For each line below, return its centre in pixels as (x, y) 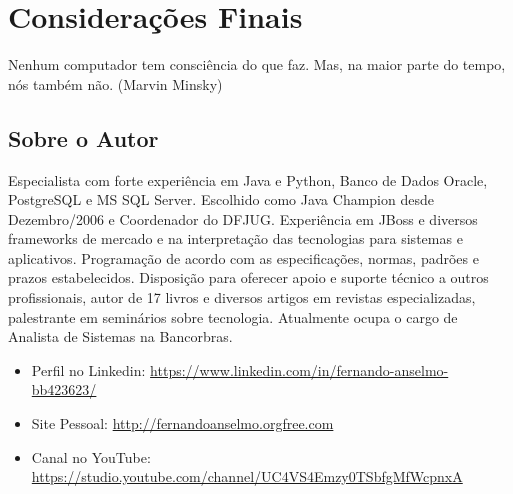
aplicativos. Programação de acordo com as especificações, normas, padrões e (243, 257)
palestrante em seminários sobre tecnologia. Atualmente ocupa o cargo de (233, 316)
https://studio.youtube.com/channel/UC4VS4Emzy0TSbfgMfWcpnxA (247, 476)
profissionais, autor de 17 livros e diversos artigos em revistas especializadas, (242, 297)
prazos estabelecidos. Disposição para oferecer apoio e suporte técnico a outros (248, 277)
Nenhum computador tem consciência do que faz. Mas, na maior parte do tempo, (257, 64)
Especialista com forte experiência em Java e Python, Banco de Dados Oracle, (248, 179)
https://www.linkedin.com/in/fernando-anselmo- (299, 369)
